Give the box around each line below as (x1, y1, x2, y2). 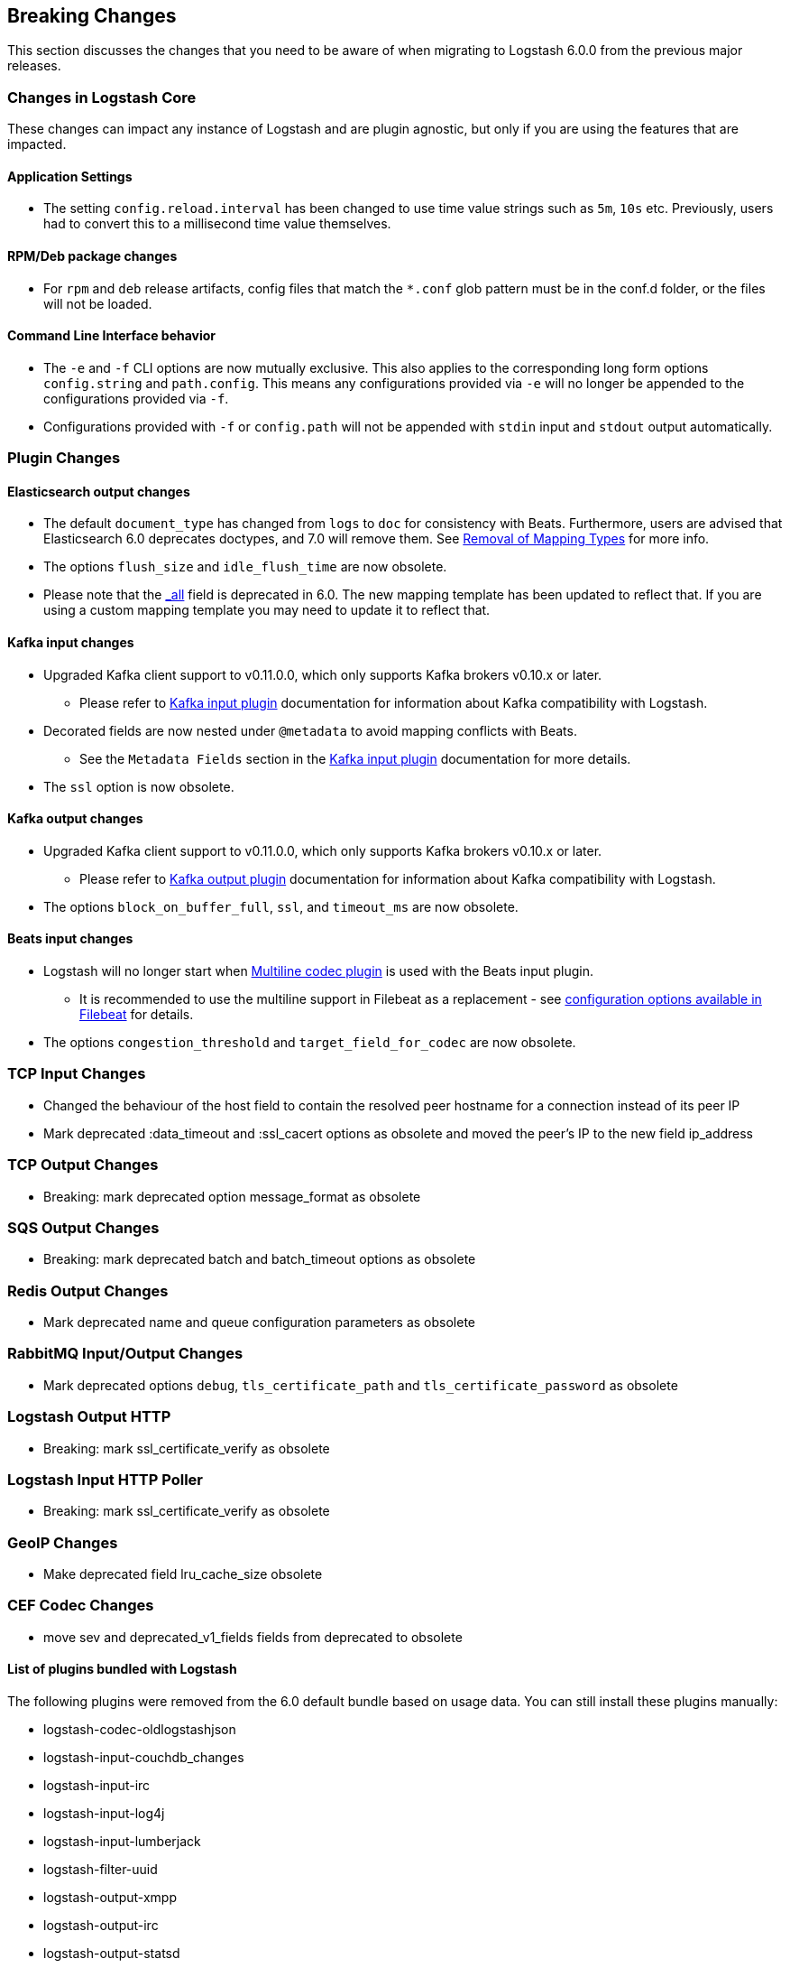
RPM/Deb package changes (7, 248, 178, 264)
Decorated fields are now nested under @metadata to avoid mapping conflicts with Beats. (43, 722, 577, 738)
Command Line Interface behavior (7, 328, 216, 344)
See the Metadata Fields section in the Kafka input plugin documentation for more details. (79, 750, 631, 766)
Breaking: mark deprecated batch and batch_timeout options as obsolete (43, 1251, 476, 1267)
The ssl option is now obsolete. (43, 778, 234, 794)
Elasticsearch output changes (7, 483, 190, 499)
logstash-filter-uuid (43, 1861, 158, 1878)
